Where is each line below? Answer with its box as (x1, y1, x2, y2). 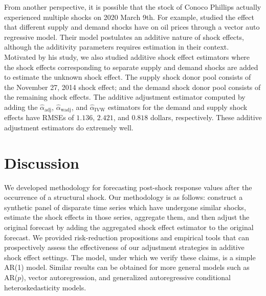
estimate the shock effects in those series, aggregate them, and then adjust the (4, 212, 250, 222)
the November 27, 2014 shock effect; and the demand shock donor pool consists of (4, 81, 261, 92)
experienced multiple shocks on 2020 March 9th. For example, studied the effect (4, 11, 254, 22)
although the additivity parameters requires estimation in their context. (4, 41, 229, 52)
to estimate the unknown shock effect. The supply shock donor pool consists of (4, 72, 251, 82)
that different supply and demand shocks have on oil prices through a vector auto (4, 21, 260, 32)
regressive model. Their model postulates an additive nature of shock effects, (4, 31, 244, 42)
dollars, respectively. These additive (150, 112, 262, 123)
